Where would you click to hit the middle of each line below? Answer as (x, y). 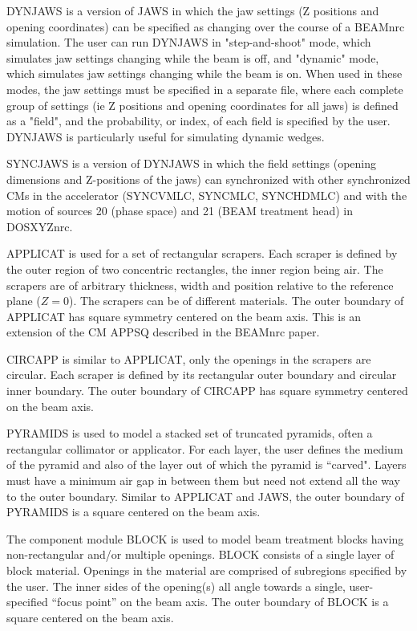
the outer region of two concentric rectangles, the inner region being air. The (195, 269)
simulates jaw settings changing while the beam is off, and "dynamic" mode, (193, 57)
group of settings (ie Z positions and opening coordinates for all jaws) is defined (202, 105)
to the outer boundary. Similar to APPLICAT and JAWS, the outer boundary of (205, 496)
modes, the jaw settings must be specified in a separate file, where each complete (205, 89)
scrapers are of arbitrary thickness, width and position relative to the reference (200, 285)
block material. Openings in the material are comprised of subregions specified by (207, 570)
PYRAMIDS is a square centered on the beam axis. (134, 512)
